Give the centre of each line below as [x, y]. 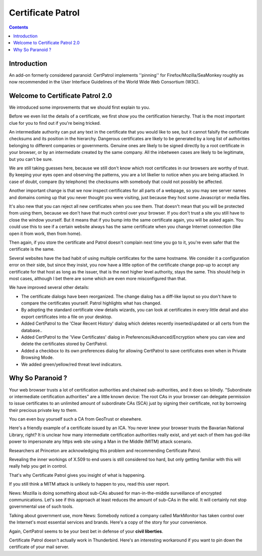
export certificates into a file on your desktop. [67, 317]
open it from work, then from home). [45, 234]
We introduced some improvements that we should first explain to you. [80, 107]
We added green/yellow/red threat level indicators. [72, 364]
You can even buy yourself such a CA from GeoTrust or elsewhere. [76, 419]
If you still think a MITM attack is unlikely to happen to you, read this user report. [89, 484]
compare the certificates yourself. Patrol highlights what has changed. [91, 303]
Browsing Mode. [38, 357]
